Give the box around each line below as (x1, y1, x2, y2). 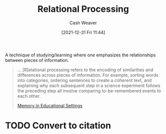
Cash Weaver (69, 20, 97, 26)
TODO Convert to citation (5, 120, 111, 132)
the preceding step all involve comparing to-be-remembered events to (17, 88, 162, 93)
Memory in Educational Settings (17, 102, 83, 108)
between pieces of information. (5, 57, 69, 63)
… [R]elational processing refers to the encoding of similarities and (17, 67, 154, 73)
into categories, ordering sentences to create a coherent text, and (17, 77, 152, 83)
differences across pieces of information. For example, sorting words (17, 72, 159, 78)
